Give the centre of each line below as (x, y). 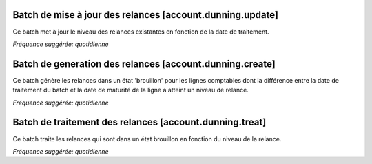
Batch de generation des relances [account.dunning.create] (144, 64)
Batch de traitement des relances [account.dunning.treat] (139, 122)
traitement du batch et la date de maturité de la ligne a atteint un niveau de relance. (131, 90)
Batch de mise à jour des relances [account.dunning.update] (146, 15)
